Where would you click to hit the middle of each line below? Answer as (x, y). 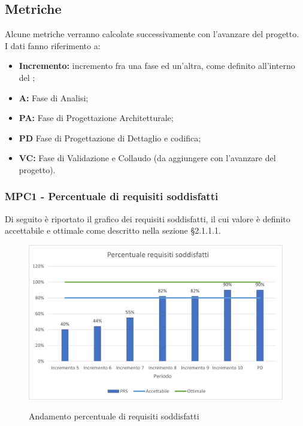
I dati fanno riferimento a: (53, 45)
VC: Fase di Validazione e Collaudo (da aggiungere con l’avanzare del (147, 158)
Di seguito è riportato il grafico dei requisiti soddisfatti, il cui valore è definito (148, 218)
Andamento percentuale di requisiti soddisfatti (114, 416)
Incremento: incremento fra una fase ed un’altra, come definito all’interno (157, 66)
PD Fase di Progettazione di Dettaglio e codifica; (110, 138)
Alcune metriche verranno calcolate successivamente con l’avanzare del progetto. (152, 34)
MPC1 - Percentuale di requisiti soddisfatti (112, 196)
